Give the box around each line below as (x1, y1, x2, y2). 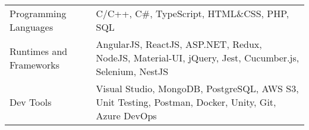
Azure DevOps (96, 109, 157, 122)
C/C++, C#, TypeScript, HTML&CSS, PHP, (96, 6, 289, 20)
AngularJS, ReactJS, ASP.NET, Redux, (96, 37, 262, 51)
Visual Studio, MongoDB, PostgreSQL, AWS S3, (96, 82, 299, 95)
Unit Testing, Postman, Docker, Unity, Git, (96, 95, 276, 109)
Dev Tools (10, 95, 52, 109)
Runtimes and (10, 44, 68, 58)
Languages (10, 20, 53, 34)
